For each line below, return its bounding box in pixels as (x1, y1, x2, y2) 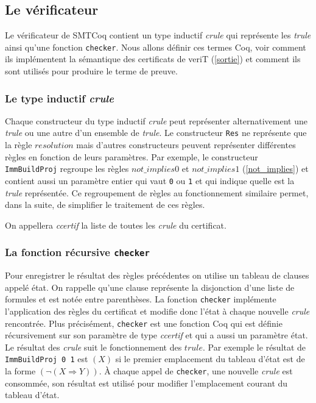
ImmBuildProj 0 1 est (5, 352, 88, 365)
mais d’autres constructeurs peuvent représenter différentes (76, 138, 296, 151)
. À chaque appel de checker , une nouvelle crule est (99, 365, 293, 377)
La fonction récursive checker (5, 244, 150, 260)
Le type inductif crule (5, 90, 114, 105)
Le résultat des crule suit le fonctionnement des (5, 340, 182, 353)
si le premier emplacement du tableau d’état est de (115, 352, 305, 365)
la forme (5, 365, 36, 377)
